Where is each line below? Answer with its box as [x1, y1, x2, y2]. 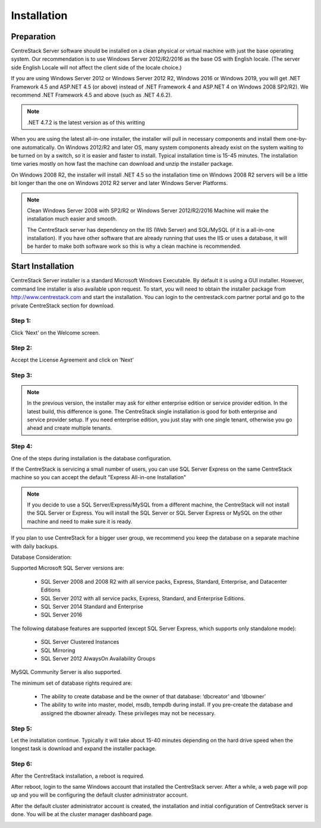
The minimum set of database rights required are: [11, 679, 133, 687]
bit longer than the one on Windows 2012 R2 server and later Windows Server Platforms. [11, 180, 228, 187]
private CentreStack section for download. [11, 302, 115, 309]
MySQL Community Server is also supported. [11, 669, 122, 676]
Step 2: [11, 344, 33, 352]
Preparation [11, 32, 56, 42]
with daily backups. [11, 543, 59, 550]
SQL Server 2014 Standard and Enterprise [40, 603, 144, 610]
